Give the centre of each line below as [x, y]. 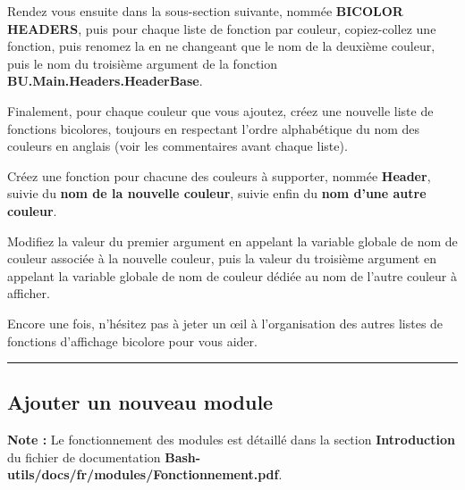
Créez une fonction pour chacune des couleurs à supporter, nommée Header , [219, 175]
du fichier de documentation [84, 457]
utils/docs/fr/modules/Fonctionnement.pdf [143, 474]
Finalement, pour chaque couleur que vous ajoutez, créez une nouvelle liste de [220, 110]
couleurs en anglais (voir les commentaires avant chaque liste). [178, 146]
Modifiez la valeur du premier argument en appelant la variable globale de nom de [232, 241]
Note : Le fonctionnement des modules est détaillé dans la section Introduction [231, 440]
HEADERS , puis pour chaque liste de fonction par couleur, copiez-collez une [222, 28]
